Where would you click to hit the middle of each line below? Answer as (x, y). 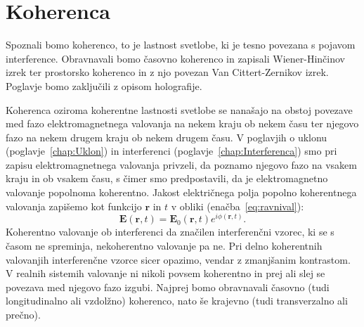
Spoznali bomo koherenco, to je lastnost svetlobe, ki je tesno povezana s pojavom (181, 45)
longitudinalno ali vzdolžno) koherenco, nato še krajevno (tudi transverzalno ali (177, 301)
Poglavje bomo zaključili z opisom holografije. (104, 85)
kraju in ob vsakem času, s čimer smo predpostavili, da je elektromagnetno (167, 178)
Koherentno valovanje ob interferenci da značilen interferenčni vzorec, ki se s (170, 232)
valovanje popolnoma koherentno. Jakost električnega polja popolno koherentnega (181, 192)
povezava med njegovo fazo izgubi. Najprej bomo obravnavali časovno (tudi (168, 287)
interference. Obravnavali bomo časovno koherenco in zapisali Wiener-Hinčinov (175, 58)
